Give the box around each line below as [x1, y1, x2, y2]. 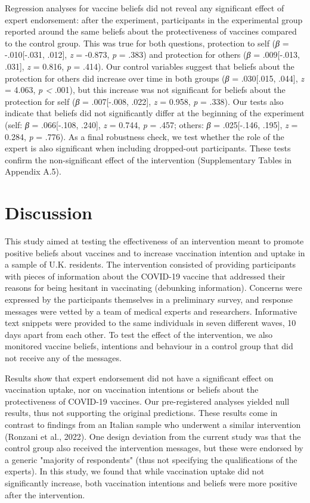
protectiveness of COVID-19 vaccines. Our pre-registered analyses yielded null [5, 395, 290, 407]
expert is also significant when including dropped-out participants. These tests [5, 142, 291, 154]
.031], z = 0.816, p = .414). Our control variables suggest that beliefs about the [5, 60, 294, 72]
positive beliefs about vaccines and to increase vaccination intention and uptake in [5, 246, 305, 259]
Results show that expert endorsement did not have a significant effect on [5, 371, 274, 384]
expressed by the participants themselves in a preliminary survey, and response [5, 293, 293, 305]
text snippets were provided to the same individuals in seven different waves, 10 [5, 316, 296, 329]
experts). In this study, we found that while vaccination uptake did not [5, 465, 265, 477]
